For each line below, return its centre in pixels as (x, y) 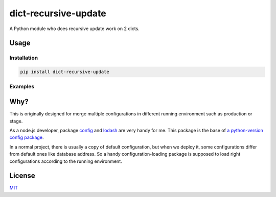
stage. (16, 121)
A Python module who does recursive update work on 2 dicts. (75, 29)
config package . (27, 137)
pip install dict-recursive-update (65, 72)
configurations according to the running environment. (66, 161)
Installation (24, 58)
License (22, 176)
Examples (22, 87)
